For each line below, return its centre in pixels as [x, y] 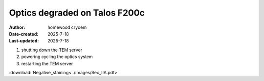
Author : [17, 27]
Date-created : [24, 34]
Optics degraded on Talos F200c [77, 13]
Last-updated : [24, 41]
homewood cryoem [67, 27]
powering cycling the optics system [57, 57]
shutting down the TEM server [52, 50]
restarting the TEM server [47, 63]
